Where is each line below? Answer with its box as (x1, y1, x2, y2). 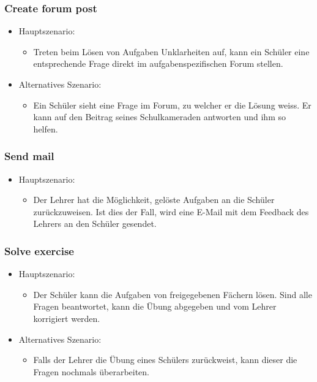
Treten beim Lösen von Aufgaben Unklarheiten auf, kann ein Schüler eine (33, 45, 310, 58)
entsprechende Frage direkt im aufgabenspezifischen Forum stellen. (33, 57, 283, 70)
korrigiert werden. (33, 311, 100, 324)
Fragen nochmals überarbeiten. (33, 365, 150, 378)
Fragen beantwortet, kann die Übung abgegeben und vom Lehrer (33, 300, 277, 313)
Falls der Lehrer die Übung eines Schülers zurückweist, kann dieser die (33, 353, 297, 366)
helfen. (33, 122, 58, 135)
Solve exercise (4, 243, 74, 258)
